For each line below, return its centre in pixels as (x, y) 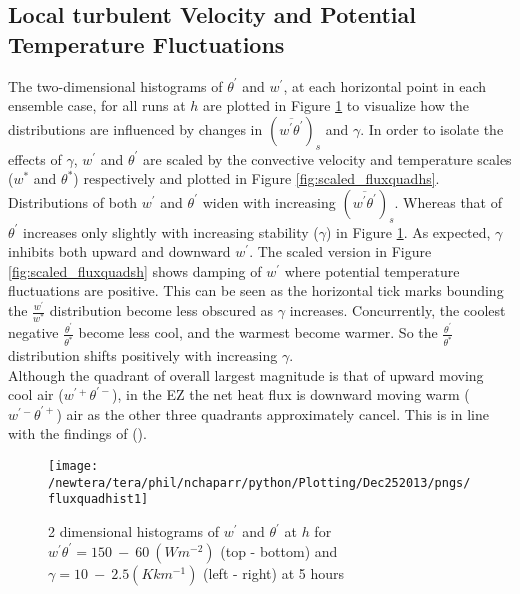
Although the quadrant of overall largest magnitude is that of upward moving (246, 374)
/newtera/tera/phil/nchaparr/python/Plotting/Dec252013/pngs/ (259, 482)
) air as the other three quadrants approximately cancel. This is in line (272, 413)
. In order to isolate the (432, 128)
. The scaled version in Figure (340, 251)
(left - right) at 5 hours (274, 572)
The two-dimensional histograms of (115, 85)
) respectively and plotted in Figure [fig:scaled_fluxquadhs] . (256, 178)
